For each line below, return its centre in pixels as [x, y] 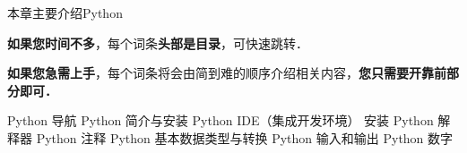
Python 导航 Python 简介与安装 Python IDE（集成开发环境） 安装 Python [221, 120]
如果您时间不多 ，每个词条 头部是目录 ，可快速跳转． [158, 42]
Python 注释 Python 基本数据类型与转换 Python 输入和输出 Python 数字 [245, 137]
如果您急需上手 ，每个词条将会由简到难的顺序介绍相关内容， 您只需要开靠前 [227, 73]
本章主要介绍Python [65, 13]
